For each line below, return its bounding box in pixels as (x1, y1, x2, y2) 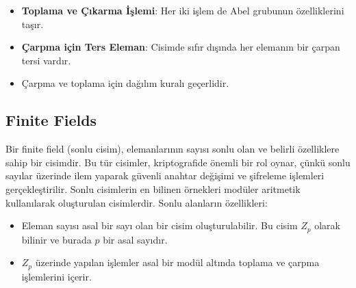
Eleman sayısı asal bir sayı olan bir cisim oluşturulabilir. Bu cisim (21, 218, 298, 233)
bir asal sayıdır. (103, 232, 168, 246)
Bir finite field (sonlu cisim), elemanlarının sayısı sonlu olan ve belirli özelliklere (5, 142, 340, 156)
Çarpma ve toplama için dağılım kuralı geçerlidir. (21, 76, 229, 90)
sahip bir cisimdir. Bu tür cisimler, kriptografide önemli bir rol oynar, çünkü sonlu (5, 155, 351, 169)
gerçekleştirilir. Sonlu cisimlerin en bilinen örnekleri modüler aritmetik (5, 181, 301, 196)
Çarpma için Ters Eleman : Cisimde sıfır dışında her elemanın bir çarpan (21, 40, 340, 54)
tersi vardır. (21, 53, 71, 67)
